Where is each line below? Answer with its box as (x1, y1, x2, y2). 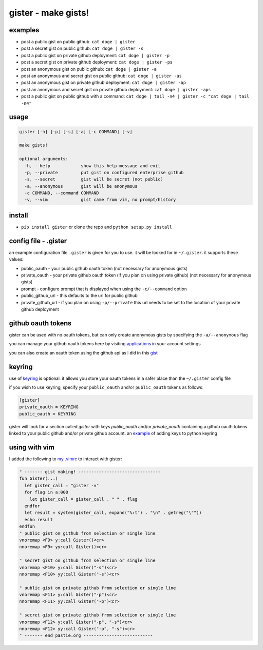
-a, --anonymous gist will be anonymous (24, 183, 138, 189)
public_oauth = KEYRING (19, 411, 76, 416)
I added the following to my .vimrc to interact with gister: (9, 456, 122, 462)
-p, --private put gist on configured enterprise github (24, 170, 184, 175)
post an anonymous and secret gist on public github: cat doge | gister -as (21, 73, 182, 79)
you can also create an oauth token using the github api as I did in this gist (9, 350, 158, 355)
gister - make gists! (9, 7, 90, 18)
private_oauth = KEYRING (19, 404, 79, 410)
